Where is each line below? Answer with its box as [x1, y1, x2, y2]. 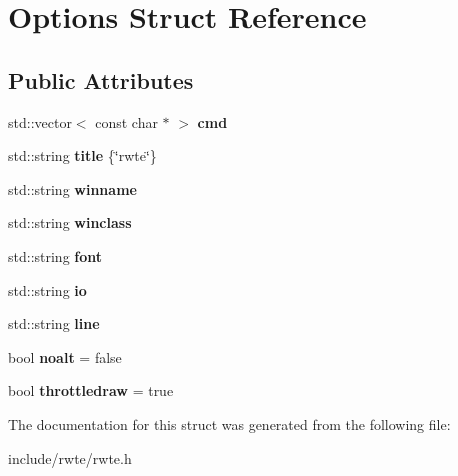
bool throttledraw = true [8, 380, 174, 401]
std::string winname [8, 178, 137, 199]
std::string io [8, 279, 87, 300]
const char [95, 111, 158, 132]
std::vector [8, 111, 72, 132]
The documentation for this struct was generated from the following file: [8, 413, 451, 434]
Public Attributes [8, 64, 194, 95]
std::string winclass [8, 212, 132, 233]
